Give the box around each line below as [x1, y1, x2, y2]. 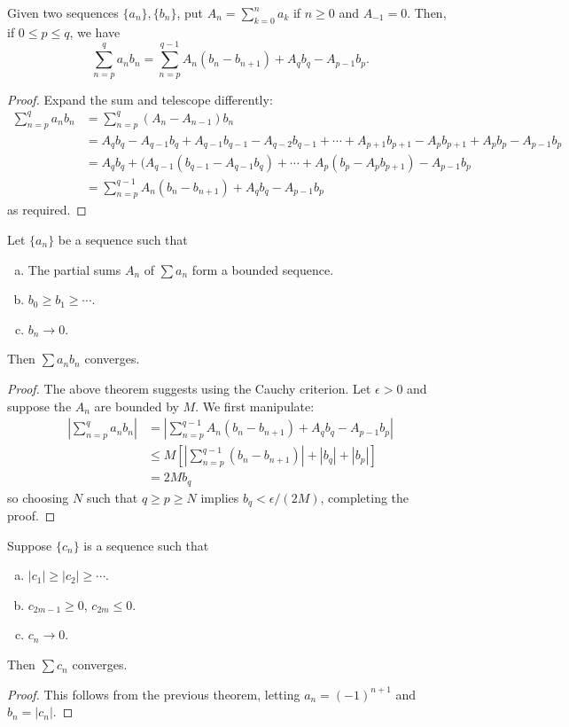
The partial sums [27, 260, 121, 278]
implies [200, 488, 239, 506]
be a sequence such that [58, 230, 188, 248]
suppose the [7, 396, 72, 415]
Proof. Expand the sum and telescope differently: [7, 90, 273, 108]
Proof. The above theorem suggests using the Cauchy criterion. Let [7, 379, 371, 397]
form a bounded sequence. [191, 260, 334, 278]
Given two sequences [7, 4, 119, 21]
